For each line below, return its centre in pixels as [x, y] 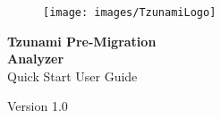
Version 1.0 [38, 106]
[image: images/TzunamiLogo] [130, 13]
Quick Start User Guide [72, 76]
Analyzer [36, 59]
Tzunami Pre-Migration [82, 41]
